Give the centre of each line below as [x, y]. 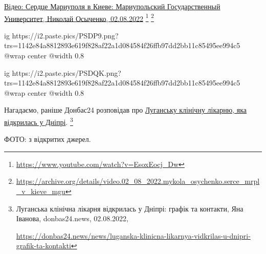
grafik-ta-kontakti [43, 246]
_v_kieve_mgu [41, 191]
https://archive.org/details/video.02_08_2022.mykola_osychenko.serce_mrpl [138, 181]
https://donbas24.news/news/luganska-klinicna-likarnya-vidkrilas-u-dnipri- [133, 235]
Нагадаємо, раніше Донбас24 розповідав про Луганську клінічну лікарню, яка [125, 110]
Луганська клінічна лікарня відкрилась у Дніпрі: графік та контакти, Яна [130, 208]
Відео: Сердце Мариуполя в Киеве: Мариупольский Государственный [112, 6]
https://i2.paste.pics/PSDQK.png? [66, 72]
